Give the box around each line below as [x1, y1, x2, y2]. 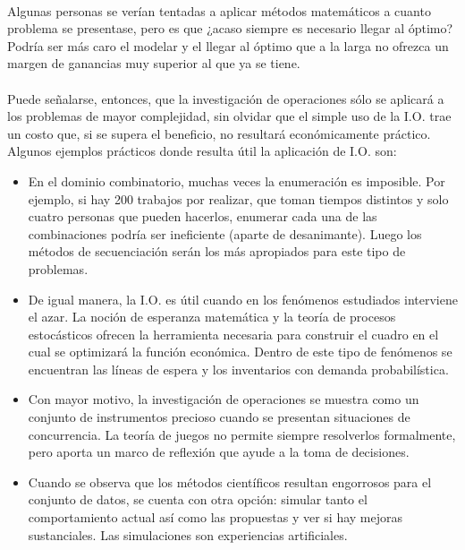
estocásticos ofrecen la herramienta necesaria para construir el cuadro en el [28, 324, 439, 343]
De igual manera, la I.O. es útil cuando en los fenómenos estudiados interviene [28, 289, 458, 308]
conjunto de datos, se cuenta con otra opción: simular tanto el [28, 490, 368, 509]
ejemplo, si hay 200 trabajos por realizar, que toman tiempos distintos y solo [28, 189, 449, 208]
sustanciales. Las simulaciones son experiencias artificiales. [28, 525, 348, 544]
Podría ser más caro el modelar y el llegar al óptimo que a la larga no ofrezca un [7, 36, 449, 55]
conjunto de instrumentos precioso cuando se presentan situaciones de [28, 408, 410, 426]
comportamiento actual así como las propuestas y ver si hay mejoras [28, 508, 403, 527]
